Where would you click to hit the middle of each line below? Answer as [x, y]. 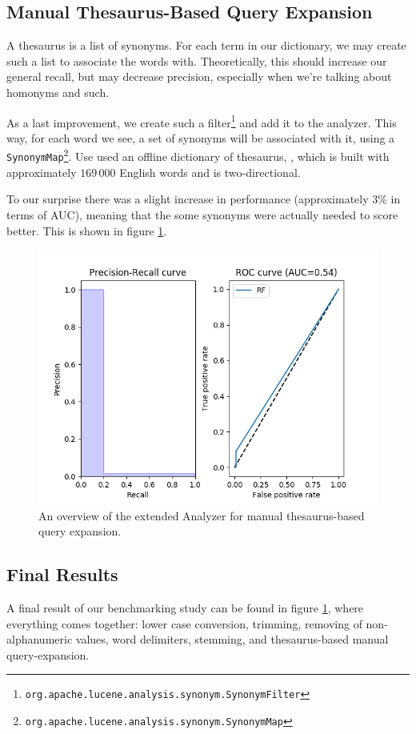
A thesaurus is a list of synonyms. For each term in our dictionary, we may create [206, 45]
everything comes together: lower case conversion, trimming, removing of [184, 623]
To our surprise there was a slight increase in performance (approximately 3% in [204, 199]
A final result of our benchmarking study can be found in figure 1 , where [185, 608]
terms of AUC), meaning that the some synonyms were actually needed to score [202, 214]
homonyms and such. [58, 92]
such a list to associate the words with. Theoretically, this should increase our [197, 60]
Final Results [62, 574]
